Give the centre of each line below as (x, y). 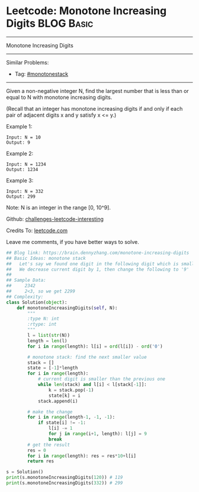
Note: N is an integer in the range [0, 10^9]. (59, 207)
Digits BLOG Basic (50, 23)
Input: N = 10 (24, 137)
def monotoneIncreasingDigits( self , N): (67, 308)
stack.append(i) (58, 401)
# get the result (49, 445)
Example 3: (20, 180)
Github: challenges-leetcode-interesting (55, 219)
